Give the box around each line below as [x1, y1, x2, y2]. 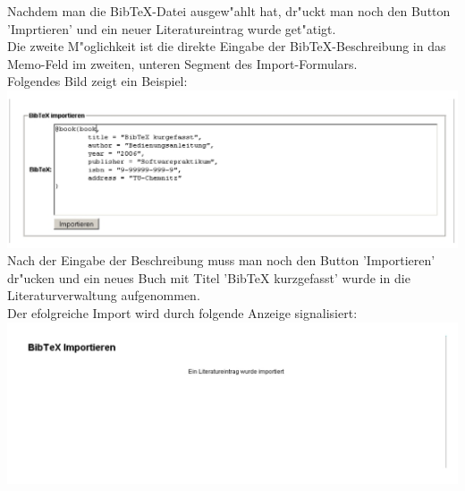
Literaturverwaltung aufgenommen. [7, 286, 200, 305]
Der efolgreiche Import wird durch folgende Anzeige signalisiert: [7, 304, 358, 323]
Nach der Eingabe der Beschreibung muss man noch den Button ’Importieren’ [7, 251, 435, 270]
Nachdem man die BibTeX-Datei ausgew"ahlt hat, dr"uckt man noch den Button [7, 2, 451, 20]
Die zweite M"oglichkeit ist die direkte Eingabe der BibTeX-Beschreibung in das [7, 37, 446, 56]
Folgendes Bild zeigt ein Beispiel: [7, 72, 188, 90]
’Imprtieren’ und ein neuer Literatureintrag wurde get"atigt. [7, 19, 336, 38]
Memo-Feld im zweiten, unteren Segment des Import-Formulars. [7, 54, 358, 73]
